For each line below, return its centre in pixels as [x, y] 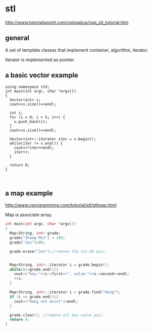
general [17, 38]
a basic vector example [42, 75]
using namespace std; [27, 87]
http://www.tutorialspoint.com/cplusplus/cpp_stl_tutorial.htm [67, 22]
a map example [29, 193]
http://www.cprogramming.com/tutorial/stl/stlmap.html [61, 205]
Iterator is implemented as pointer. [40, 60]
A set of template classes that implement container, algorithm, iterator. [77, 50]
